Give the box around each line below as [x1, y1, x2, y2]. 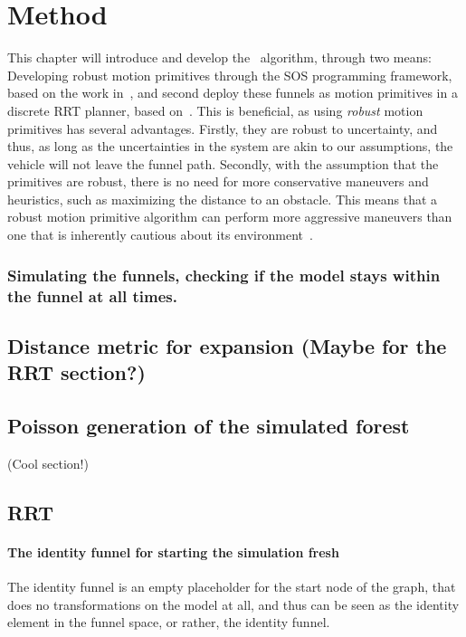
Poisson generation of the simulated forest [7, 411, 410, 439]
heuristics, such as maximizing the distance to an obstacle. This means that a [7, 189, 438, 208]
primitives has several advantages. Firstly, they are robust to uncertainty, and [7, 119, 438, 138]
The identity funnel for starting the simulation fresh [7, 542, 339, 561]
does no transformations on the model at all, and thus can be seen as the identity [7, 594, 460, 613]
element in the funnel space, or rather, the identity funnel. [7, 613, 330, 632]
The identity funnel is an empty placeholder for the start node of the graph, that [7, 576, 456, 595]
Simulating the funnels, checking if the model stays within [7, 263, 441, 286]
